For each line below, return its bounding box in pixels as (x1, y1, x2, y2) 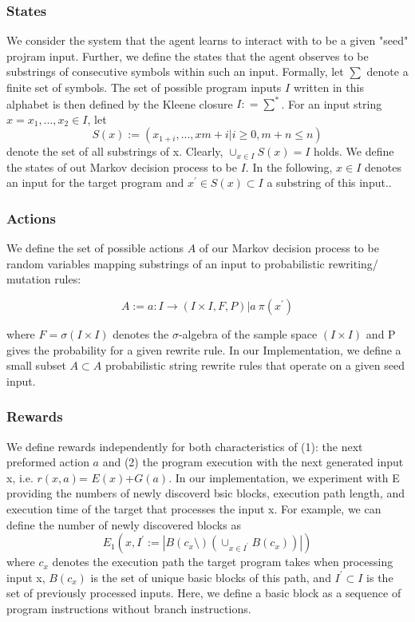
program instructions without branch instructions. (6, 600, 251, 616)
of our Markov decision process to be (199, 240, 379, 256)
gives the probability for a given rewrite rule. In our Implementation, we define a (6, 341, 401, 358)
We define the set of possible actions (6, 240, 184, 256)
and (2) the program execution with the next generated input (102, 454, 404, 470)
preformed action (6, 454, 89, 470)
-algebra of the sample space (178, 326, 318, 343)
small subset (6, 357, 66, 374)
